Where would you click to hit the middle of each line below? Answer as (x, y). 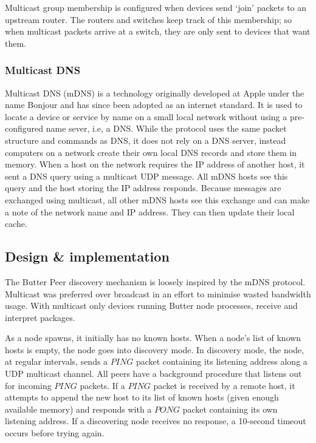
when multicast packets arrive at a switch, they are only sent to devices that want (158, 31)
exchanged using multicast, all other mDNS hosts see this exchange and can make (157, 199)
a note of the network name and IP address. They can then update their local (150, 211)
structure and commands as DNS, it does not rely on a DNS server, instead (146, 140)
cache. (16, 224)
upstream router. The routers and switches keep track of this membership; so (149, 19)
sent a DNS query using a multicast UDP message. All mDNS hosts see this (146, 176)
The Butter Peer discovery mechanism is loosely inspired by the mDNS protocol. (155, 281)
